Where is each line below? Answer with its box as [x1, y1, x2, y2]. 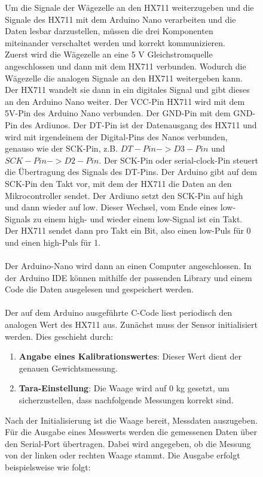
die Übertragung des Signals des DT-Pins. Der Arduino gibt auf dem [5, 165, 257, 178]
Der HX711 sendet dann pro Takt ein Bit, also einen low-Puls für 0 [5, 224, 251, 237]
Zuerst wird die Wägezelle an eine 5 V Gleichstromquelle [5, 48, 213, 61]
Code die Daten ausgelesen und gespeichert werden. [5, 283, 194, 295]
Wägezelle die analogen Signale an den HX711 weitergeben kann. [5, 71, 243, 84]
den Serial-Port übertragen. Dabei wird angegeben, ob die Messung [5, 437, 251, 449]
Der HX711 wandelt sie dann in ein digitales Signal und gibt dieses [5, 83, 250, 96]
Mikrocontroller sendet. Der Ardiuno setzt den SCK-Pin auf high [5, 189, 243, 201]
